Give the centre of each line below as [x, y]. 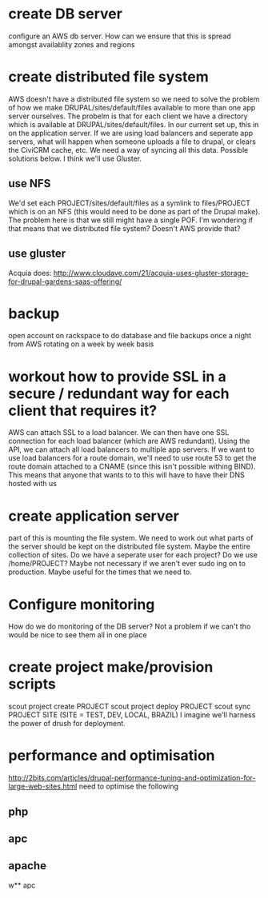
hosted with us [33, 484]
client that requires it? [83, 411]
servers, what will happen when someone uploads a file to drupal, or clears [132, 142]
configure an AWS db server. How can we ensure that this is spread [120, 36]
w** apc [22, 885]
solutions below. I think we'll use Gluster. [75, 158]
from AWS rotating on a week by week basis [81, 344]
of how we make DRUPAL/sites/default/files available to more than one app [132, 107]
